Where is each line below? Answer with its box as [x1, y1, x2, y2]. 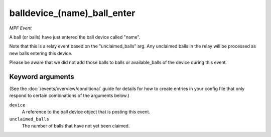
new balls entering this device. [9, 50, 73, 56]
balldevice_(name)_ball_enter [9, 7, 135, 18]
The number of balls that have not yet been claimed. [22, 122, 130, 128]
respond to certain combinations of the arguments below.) [9, 92, 130, 98]
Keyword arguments [9, 72, 75, 81]
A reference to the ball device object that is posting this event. [22, 109, 151, 115]
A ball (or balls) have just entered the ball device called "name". [9, 34, 141, 40]
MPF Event [9, 25, 32, 31]
